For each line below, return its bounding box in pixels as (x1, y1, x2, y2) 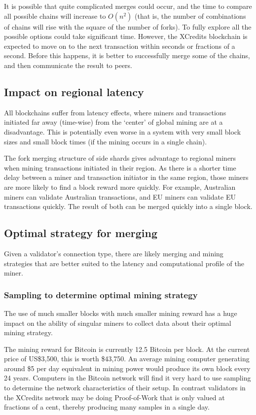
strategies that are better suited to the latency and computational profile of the (4, 258, 244, 268)
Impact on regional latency (4, 84, 144, 99)
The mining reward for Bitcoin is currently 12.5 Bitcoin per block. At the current (4, 344, 250, 354)
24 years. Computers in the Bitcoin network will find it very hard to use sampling (4, 373, 251, 383)
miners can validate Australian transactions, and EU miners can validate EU (4, 191, 236, 202)
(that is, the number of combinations (135, 10, 246, 21)
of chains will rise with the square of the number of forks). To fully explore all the (4, 21, 252, 32)
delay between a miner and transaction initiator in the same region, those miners (4, 172, 249, 182)
